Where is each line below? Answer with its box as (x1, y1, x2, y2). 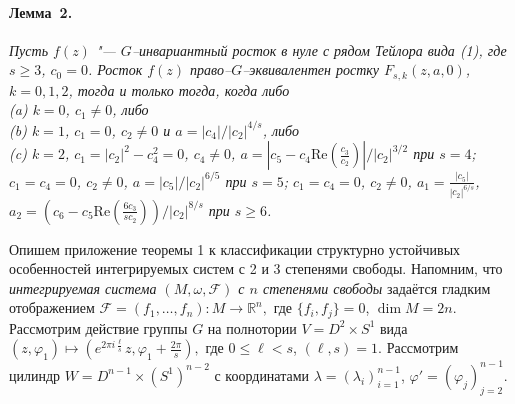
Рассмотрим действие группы (9, 317, 188, 338)
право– (190, 59, 232, 80)
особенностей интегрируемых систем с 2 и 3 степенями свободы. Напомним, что (9, 258, 503, 279)
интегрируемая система (9, 277, 157, 298)
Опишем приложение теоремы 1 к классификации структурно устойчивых (9, 238, 461, 259)
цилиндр (9, 364, 61, 385)
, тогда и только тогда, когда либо (68, 79, 290, 100)
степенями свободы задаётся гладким (263, 277, 491, 298)
